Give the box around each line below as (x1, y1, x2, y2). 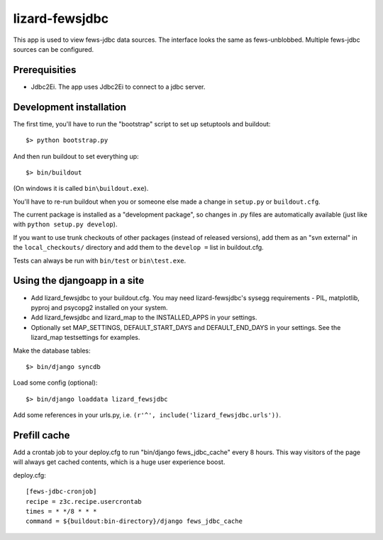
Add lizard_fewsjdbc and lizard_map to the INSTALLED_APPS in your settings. (30, 313, 257, 322)
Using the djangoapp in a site (13, 275, 145, 287)
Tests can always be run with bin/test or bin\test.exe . (13, 256, 187, 265)
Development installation (13, 101, 127, 113)
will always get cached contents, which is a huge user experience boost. (13, 458, 226, 466)
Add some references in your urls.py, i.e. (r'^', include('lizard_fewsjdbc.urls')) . (13, 411, 282, 419)
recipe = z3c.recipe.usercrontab (26, 497, 142, 505)
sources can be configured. (13, 45, 94, 53)
